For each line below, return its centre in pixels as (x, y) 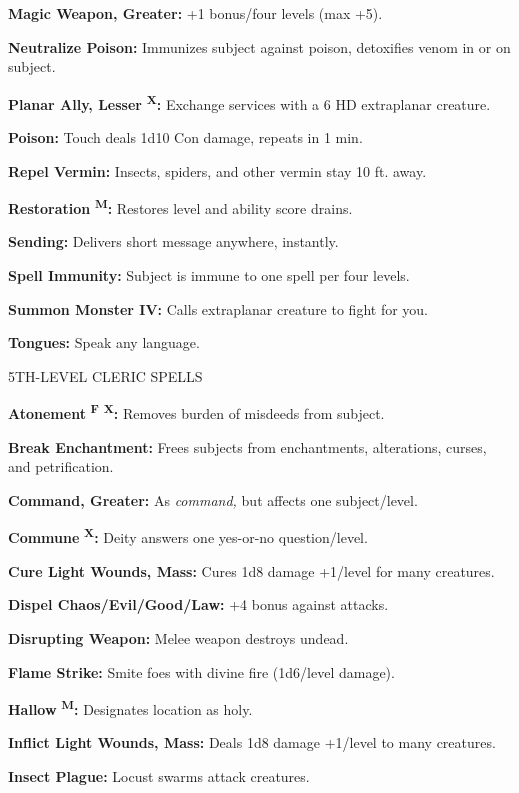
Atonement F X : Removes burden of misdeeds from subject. (196, 412)
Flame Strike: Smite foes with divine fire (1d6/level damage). (201, 671)
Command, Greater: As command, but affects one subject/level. (213, 499)
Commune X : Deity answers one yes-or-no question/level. (188, 536)
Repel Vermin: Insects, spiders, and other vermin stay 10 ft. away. (217, 170)
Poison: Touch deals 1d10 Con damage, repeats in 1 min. (185, 137)
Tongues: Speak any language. (104, 342)
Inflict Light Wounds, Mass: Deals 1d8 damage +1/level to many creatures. (252, 742)
